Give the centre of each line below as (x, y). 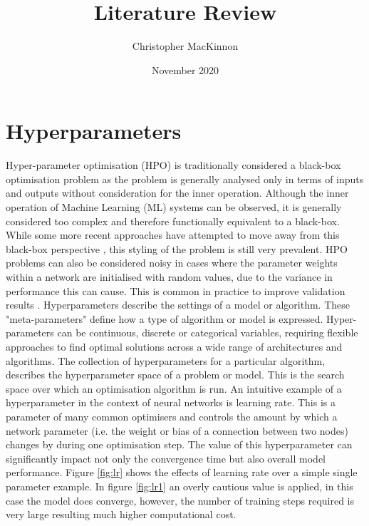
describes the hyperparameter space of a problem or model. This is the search (175, 375)
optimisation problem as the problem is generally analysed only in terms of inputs (185, 179)
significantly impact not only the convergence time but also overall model (166, 458)
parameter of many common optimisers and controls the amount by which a (172, 416)
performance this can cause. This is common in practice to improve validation (176, 290)
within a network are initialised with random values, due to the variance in (169, 277)
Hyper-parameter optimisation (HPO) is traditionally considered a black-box (173, 165)
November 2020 (185, 69)
